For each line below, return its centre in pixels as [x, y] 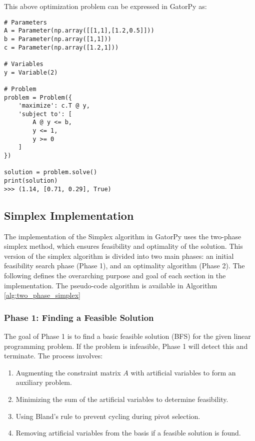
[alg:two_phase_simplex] [42, 295]
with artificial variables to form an [183, 372]
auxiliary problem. [44, 382]
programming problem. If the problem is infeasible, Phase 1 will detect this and [126, 346]
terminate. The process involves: [53, 356]
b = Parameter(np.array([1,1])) [58, 39]
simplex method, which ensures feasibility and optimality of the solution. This [123, 246]
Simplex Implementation [69, 215]
